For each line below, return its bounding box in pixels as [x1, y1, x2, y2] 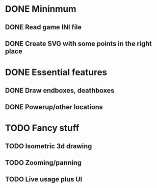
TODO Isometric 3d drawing [5, 142, 92, 150]
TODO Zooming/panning [5, 158, 82, 167]
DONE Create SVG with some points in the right [5, 39, 152, 47]
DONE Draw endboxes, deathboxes [5, 86, 115, 94]
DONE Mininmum [5, 3, 77, 15]
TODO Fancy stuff [5, 122, 79, 134]
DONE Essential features [5, 67, 107, 78]
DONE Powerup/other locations [5, 103, 103, 111]
